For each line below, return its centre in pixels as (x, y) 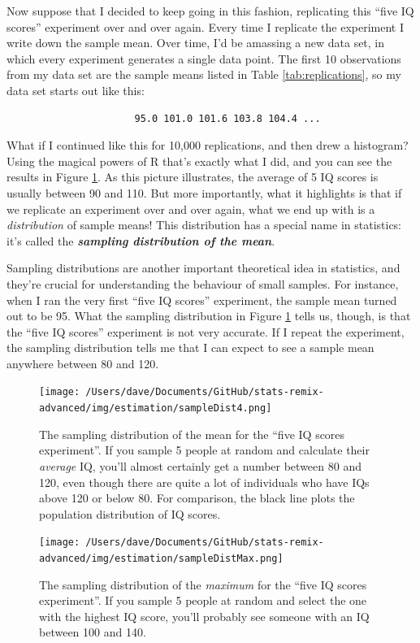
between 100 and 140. (93, 632)
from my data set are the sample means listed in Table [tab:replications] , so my (204, 74)
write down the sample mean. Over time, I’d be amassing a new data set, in (196, 43)
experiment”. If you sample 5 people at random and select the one (203, 600)
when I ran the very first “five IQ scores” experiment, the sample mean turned (202, 300)
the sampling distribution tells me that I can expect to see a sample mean (191, 348)
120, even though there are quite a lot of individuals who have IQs (204, 482)
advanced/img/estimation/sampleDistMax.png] (161, 558)
